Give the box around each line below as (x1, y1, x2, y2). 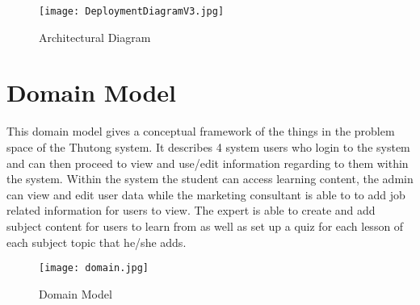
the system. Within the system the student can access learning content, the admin (6, 170, 414, 187)
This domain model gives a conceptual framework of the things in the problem (6, 123, 395, 140)
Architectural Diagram (39, 28, 151, 45)
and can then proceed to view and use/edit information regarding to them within (6, 154, 409, 171)
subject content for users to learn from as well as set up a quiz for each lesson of (6, 217, 404, 234)
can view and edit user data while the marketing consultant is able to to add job (6, 186, 405, 203)
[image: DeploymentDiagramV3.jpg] (39, 6, 225, 17)
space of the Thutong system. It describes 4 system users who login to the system (6, 138, 410, 155)
